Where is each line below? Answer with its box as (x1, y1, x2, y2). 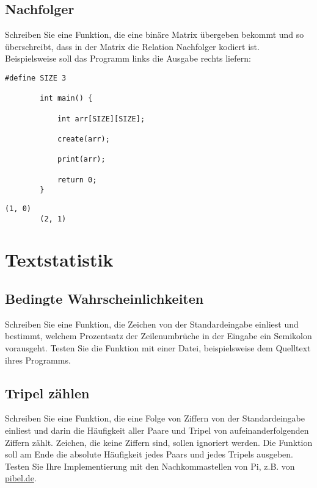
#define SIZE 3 (5, 73, 67, 82)
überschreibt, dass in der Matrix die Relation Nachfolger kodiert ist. (5, 40, 260, 52)
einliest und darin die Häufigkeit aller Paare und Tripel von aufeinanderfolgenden (5, 423, 309, 436)
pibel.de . (5, 472, 37, 484)
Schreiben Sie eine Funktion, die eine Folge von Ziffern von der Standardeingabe (5, 412, 305, 425)
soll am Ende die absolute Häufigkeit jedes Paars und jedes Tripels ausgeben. (5, 448, 293, 461)
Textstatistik (5, 247, 114, 272)
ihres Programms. (5, 353, 71, 366)
